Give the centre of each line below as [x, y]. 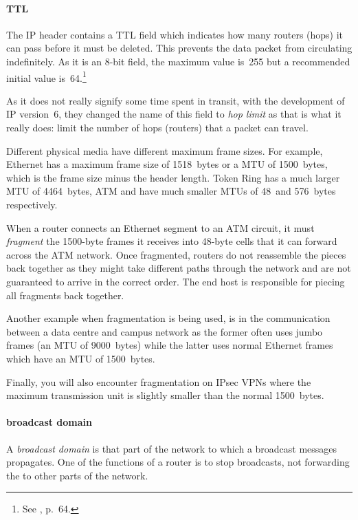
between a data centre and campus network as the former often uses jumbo [165, 331]
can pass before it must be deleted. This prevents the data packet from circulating [179, 48]
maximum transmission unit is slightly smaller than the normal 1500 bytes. [165, 395]
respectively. [32, 204]
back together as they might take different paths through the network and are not [179, 268]
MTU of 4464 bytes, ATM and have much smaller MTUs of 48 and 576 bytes [171, 191]
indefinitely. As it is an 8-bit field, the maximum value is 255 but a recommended [178, 61]
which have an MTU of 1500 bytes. [81, 358]
